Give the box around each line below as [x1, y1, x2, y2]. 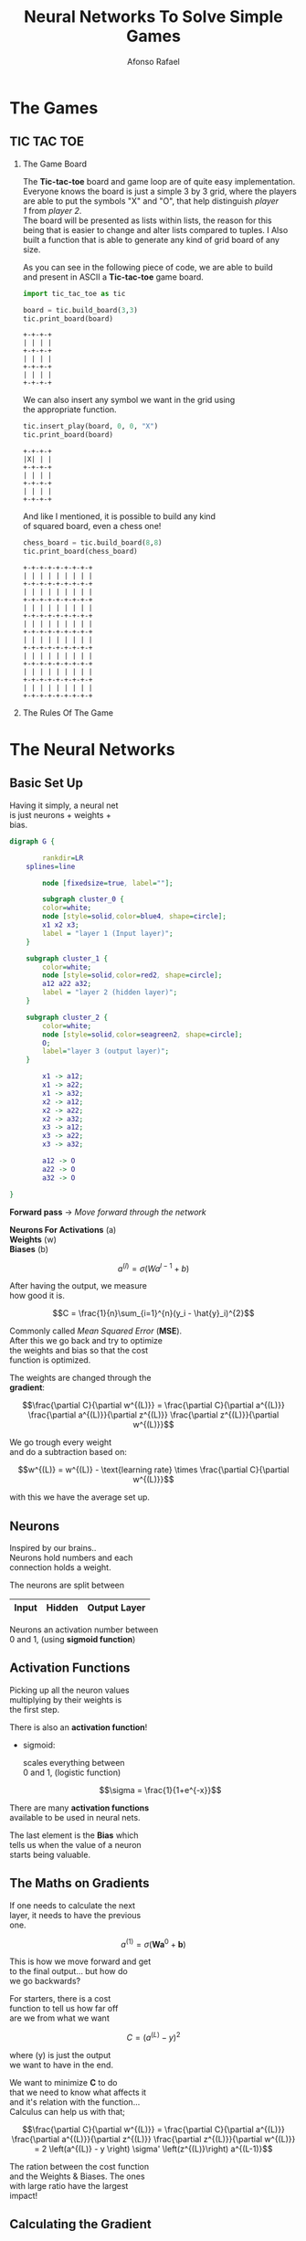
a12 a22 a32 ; [42, 980, 92, 989]
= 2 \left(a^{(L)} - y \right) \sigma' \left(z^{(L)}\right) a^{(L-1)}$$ [34, 2143, 273, 2154]
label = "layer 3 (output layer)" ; [42, 1046, 170, 1057]
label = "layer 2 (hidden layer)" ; [42, 988, 178, 997]
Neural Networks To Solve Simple [24, 6, 283, 27]
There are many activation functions [9, 1802, 150, 1813]
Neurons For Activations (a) [9, 1224, 117, 1235]
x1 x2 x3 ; [42, 920, 79, 929]
